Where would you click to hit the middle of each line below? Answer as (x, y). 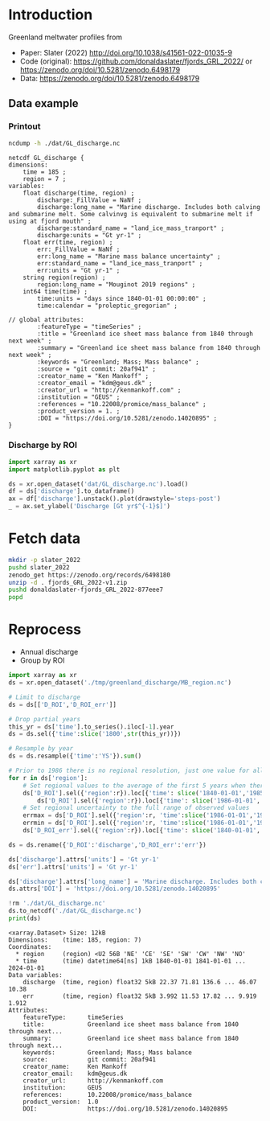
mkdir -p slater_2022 (45, 560)
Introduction (51, 15)
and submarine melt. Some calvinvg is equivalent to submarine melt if (131, 214)
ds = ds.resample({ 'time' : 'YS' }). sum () (75, 756)
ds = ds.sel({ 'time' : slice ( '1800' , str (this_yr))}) (95, 734)
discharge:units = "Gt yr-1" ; (90, 235)
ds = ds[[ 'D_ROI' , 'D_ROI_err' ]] (62, 704)
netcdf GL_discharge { (46, 158)
